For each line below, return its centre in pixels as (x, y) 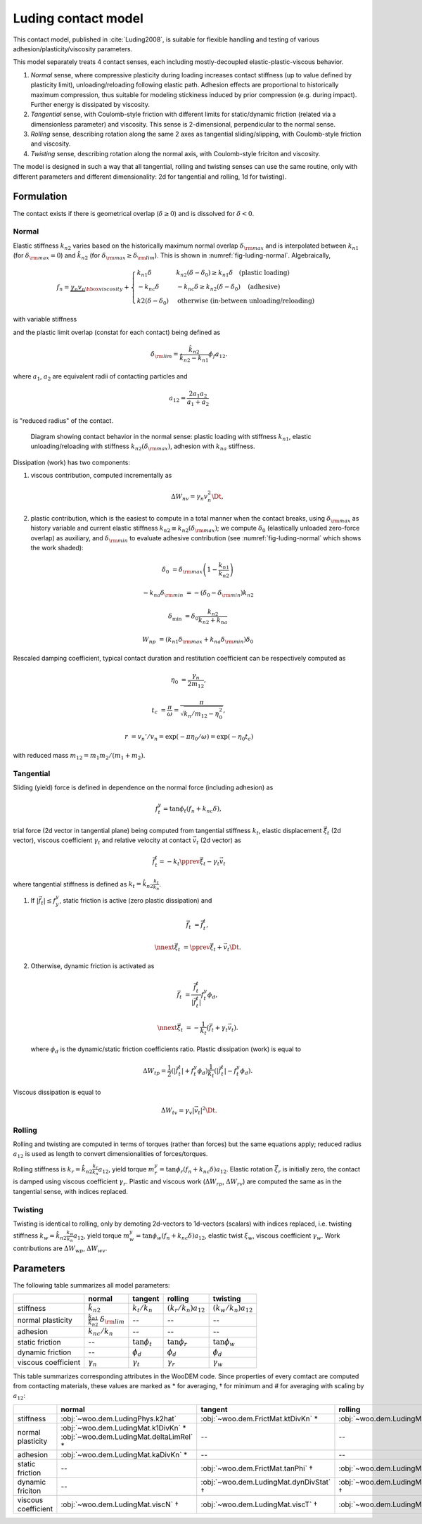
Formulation (40, 197)
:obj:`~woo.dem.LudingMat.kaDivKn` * (124, 1454)
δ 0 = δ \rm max (183, 571)
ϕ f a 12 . (218, 355)
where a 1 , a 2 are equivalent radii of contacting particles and (100, 377)
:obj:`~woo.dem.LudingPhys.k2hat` (119, 1418)
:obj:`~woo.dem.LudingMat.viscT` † (259, 1504)
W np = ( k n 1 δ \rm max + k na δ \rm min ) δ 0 (198, 640)
